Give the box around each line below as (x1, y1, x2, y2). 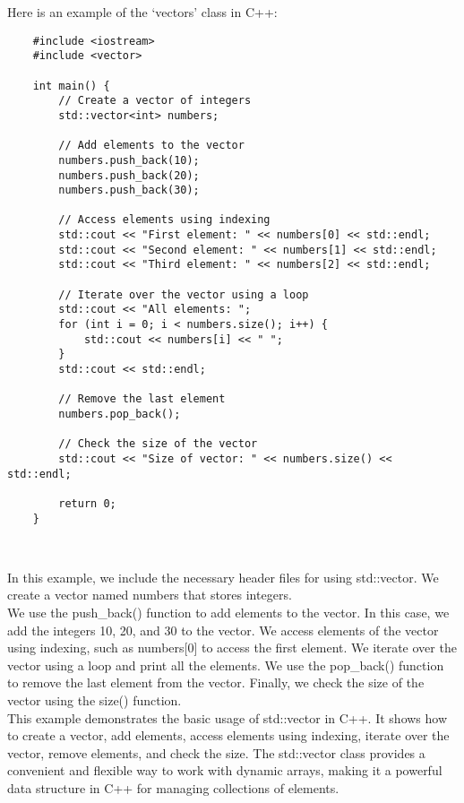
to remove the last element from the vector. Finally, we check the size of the (7, 673, 425, 692)
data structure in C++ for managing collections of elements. (7, 778, 339, 797)
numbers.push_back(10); (58, 153, 200, 167)
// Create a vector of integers (58, 94, 252, 108)
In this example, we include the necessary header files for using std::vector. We (7, 567, 439, 586)
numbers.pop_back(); (58, 408, 181, 420)
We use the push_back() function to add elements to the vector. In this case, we (7, 603, 450, 622)
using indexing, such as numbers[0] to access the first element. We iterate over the (7, 638, 457, 657)
